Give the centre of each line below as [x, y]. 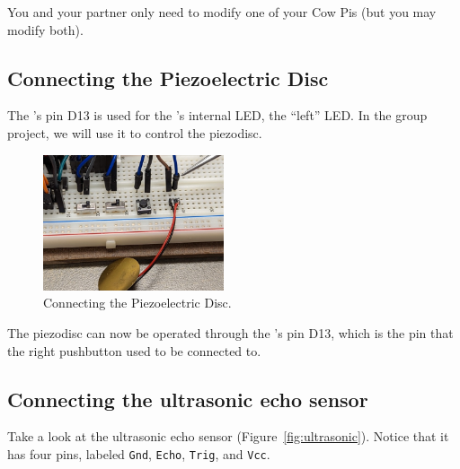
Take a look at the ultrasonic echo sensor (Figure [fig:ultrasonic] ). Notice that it [228, 436]
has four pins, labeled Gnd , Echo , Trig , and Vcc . [139, 453]
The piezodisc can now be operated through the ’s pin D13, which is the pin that [230, 332]
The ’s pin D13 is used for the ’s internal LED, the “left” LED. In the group [217, 115]
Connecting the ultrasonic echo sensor [188, 399]
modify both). [45, 29]
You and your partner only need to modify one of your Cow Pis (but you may [222, 12]
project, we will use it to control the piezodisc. [135, 132]
